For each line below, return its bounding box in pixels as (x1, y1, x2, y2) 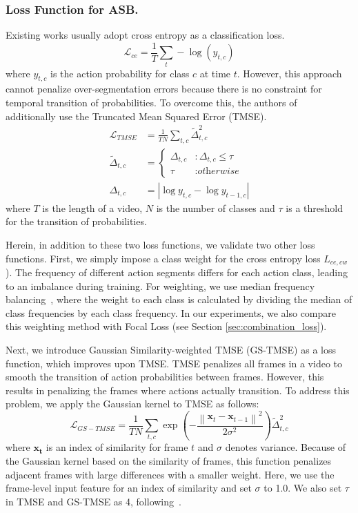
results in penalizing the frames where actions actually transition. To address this (6, 383, 350, 397)
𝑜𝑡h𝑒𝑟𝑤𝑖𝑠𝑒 (197, 166, 239, 176)
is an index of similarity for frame (46, 440, 188, 454)
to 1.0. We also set (263, 481, 342, 495)
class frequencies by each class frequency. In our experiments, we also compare (6, 305, 336, 320)
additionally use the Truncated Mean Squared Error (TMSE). (6, 108, 267, 123)
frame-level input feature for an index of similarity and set (6, 481, 252, 495)
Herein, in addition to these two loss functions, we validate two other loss (6, 237, 315, 251)
